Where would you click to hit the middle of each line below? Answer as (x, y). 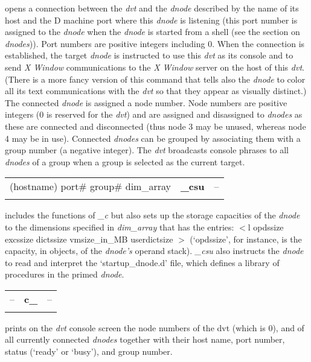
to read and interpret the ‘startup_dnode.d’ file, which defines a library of (142, 262)
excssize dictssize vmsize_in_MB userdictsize (89, 239)
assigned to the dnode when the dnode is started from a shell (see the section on (152, 32)
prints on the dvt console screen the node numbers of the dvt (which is (135, 327)
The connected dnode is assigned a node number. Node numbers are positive (146, 102)
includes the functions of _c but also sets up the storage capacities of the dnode (152, 215)
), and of (288, 327)
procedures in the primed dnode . (65, 274)
